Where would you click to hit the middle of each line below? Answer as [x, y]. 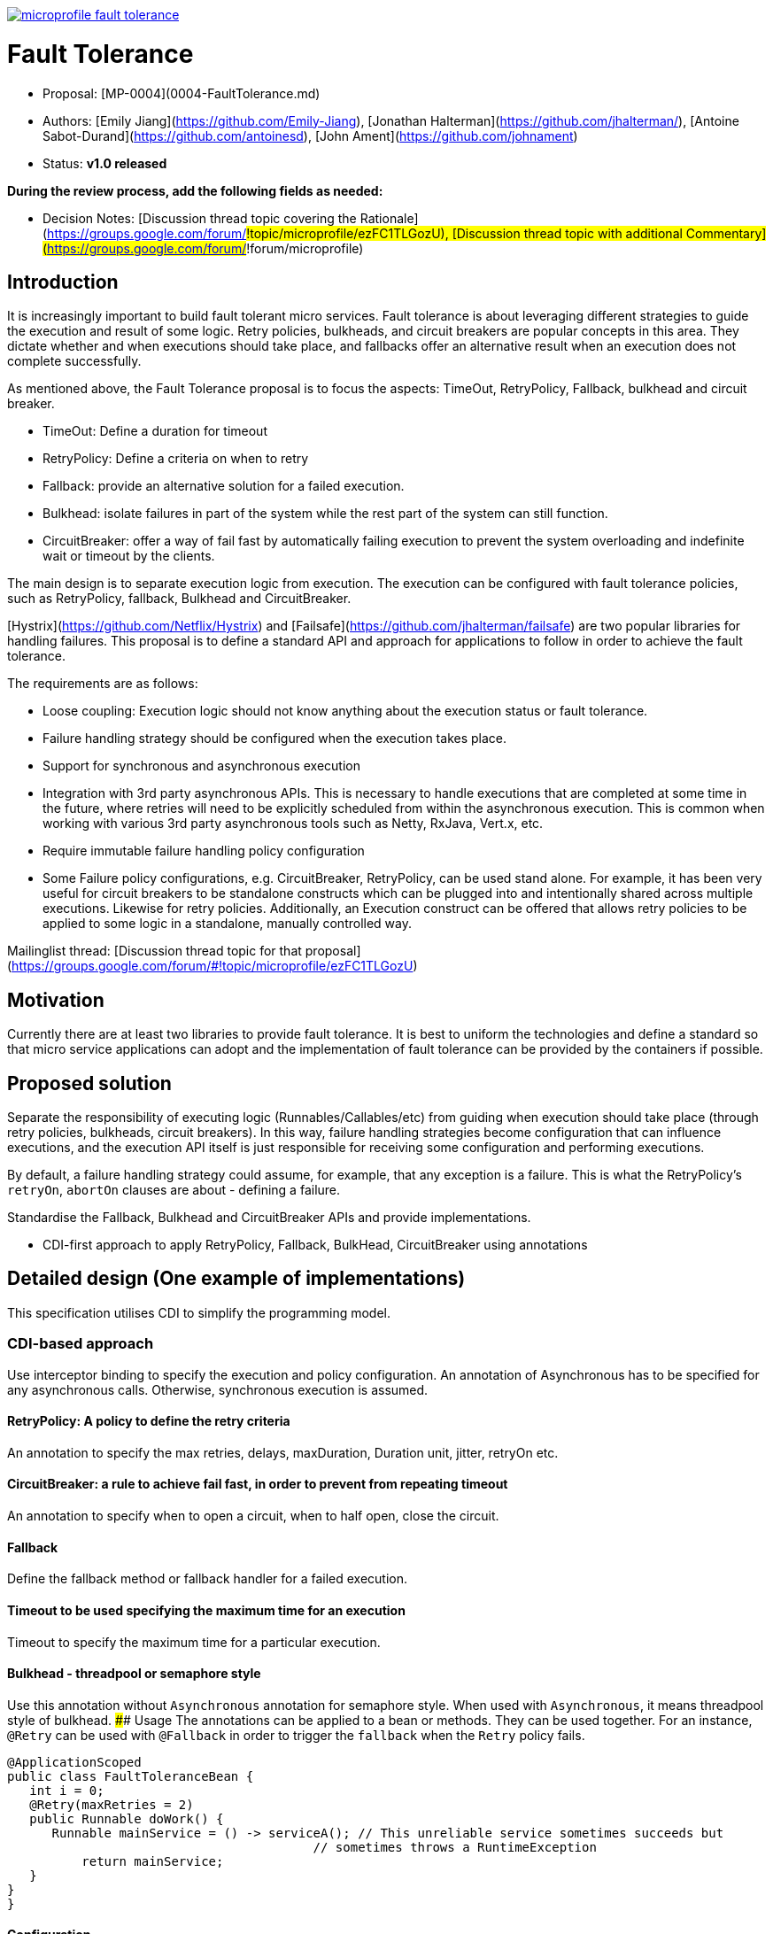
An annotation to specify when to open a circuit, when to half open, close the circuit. [253, 1516]
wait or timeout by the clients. [129, 556]
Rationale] [389, 218]
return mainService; [153, 1861]
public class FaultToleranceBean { [131, 1776]
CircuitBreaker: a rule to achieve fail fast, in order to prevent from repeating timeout [258, 1484]
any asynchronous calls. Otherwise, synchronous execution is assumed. [218, 1389]
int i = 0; [67, 1790]
